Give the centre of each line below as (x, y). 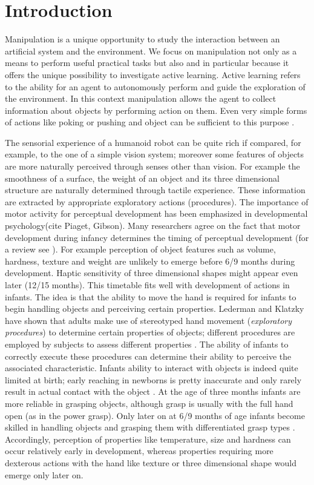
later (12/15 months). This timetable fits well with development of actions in (147, 285)
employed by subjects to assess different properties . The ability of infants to (147, 344)
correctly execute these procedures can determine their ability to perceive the (148, 356)
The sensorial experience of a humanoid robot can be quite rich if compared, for (153, 142)
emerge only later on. (44, 474)
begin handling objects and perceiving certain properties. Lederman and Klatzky (155, 308)
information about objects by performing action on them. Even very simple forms (156, 110)
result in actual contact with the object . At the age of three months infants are (153, 391)
